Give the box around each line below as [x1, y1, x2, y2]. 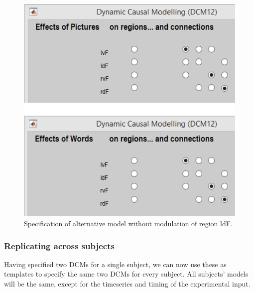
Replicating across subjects [4, 239, 115, 252]
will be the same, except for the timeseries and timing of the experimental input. [4, 279, 251, 289]
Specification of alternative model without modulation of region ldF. [24, 218, 233, 229]
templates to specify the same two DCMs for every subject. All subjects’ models [4, 269, 249, 279]
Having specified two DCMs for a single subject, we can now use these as [4, 259, 227, 269]
